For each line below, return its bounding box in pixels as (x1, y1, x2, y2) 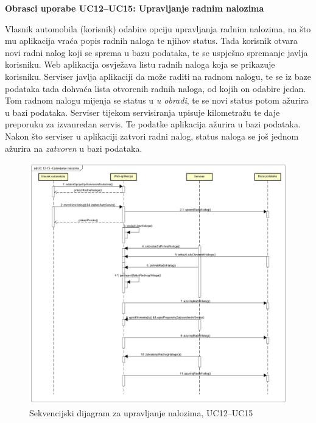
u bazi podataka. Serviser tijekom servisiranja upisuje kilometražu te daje (5, 105, 280, 118)
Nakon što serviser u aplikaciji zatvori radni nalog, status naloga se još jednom (5, 129, 299, 142)
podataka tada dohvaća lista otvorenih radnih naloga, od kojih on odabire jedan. (5, 82, 306, 94)
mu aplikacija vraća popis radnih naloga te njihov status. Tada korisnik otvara (5, 34, 298, 47)
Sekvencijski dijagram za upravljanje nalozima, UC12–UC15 (29, 406, 253, 419)
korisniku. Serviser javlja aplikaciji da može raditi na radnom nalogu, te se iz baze (5, 69, 311, 82)
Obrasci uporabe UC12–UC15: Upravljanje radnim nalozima (5, 2, 264, 14)
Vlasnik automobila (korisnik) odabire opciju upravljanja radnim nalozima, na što (5, 22, 311, 35)
